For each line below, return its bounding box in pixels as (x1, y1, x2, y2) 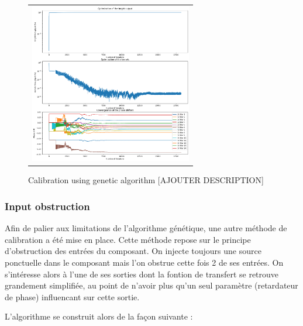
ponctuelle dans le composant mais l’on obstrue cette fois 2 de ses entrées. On (5, 256, 284, 268)
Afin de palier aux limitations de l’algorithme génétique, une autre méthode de (5, 222, 287, 234)
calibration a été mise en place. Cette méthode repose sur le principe (5, 233, 251, 245)
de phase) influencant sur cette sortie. (5, 290, 140, 303)
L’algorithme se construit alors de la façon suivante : (5, 310, 193, 322)
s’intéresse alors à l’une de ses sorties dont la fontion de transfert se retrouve (5, 267, 279, 280)
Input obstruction (5, 198, 90, 213)
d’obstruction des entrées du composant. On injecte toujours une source (5, 245, 261, 257)
